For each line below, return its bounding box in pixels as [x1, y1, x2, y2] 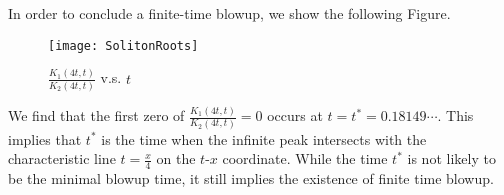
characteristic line [8, 148, 116, 169]
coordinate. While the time [222, 148, 388, 169]
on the [156, 148, 196, 169]
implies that [8, 128, 82, 149]
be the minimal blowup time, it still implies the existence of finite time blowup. [8, 167, 494, 188]
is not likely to [407, 148, 496, 169]
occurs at [267, 105, 323, 126]
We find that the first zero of [8, 105, 185, 126]
